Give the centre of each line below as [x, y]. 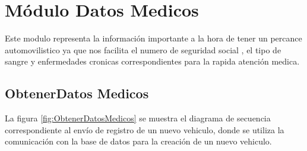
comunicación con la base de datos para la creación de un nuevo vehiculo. [138, 141]
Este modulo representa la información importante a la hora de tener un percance [153, 38]
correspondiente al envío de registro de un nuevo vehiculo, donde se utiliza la [145, 129]
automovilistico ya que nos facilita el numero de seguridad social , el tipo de [143, 49]
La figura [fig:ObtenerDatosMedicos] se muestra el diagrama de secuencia [138, 118]
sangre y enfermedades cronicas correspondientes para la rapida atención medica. [152, 61]
